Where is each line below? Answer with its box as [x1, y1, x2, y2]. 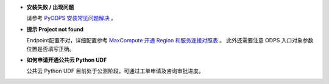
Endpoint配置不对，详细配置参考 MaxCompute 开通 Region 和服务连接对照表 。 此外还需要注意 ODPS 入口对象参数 [26, 37, 314, 44]
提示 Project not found [26, 25, 84, 33]
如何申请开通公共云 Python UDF [26, 56, 107, 63]
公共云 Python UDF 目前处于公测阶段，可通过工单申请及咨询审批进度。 [26, 67, 204, 75]
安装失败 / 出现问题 [26, 4, 74, 10]
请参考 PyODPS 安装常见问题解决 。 [26, 15, 117, 22]
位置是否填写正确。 [26, 45, 75, 53]
